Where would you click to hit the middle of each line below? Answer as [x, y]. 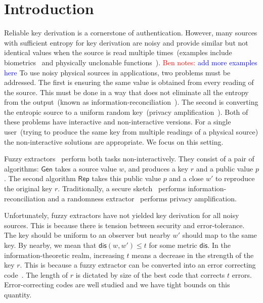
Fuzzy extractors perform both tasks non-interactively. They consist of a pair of [129, 159]
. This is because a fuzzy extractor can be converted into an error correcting [138, 265]
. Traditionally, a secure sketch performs [122, 188]
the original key [28, 188]
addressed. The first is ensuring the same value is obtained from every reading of [129, 82]
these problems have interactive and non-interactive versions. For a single [118, 122]
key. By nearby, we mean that [50, 245]
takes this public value [126, 178]
